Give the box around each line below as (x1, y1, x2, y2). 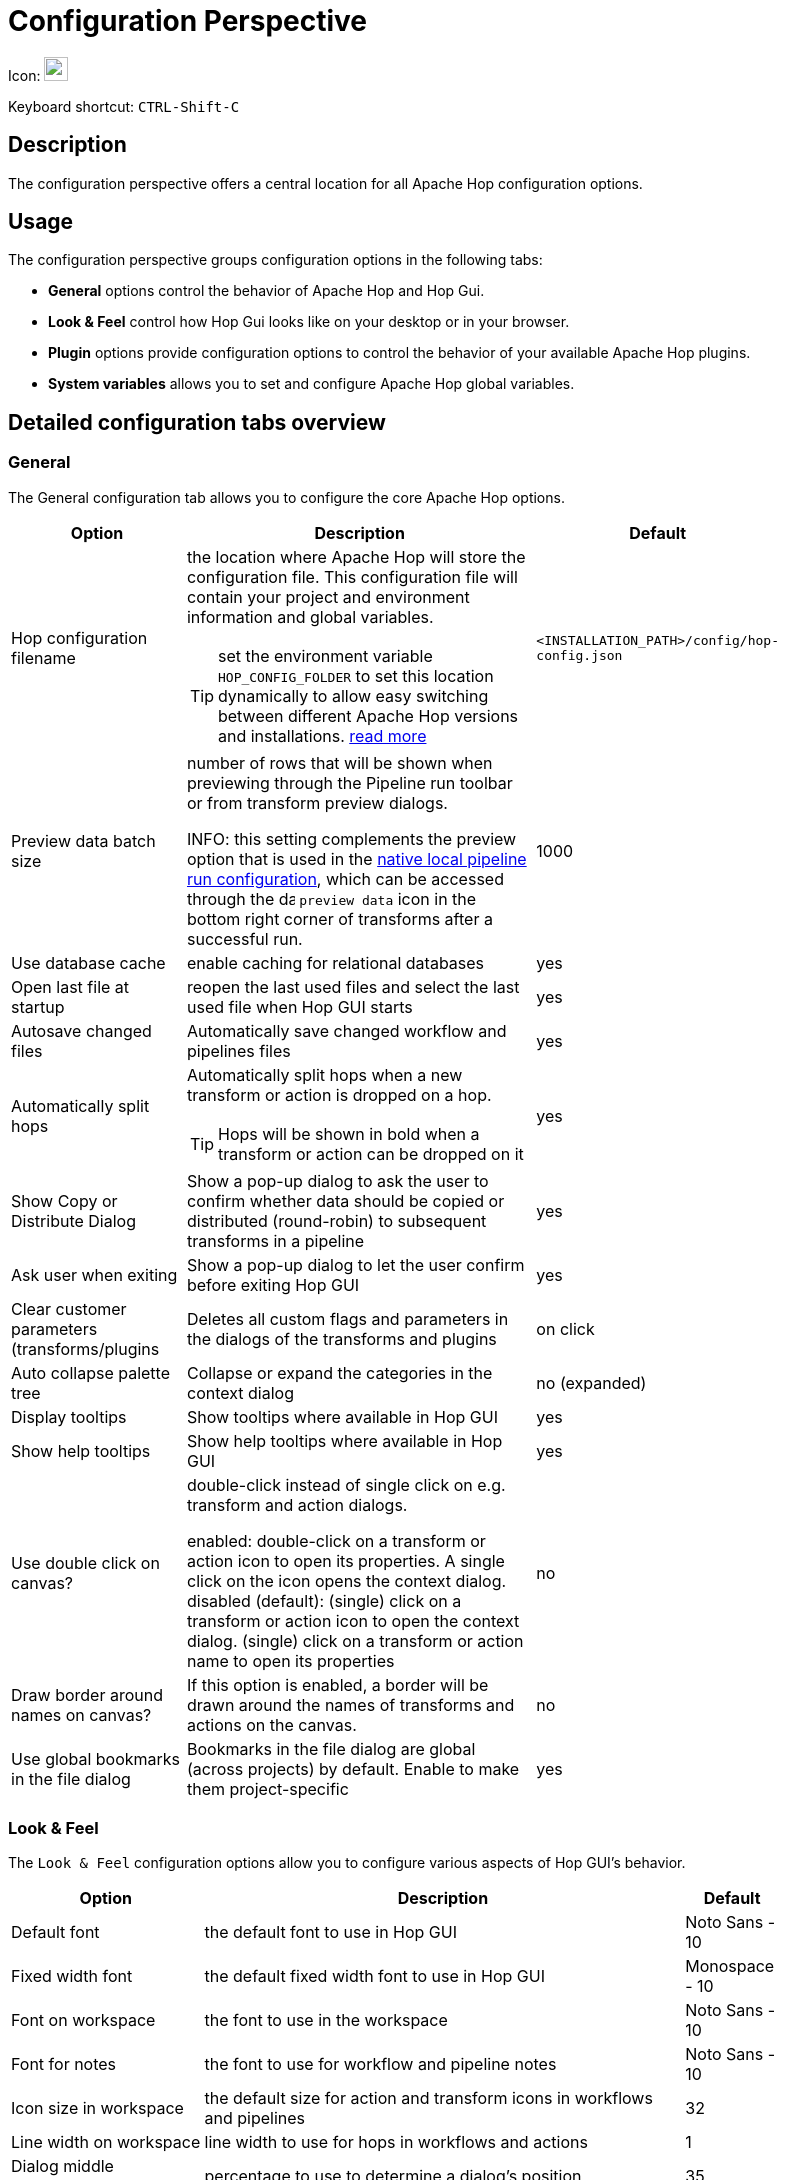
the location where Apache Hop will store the (186, 546, 526, 567)
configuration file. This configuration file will (186, 566, 518, 587)
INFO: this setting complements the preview (186, 828, 517, 849)
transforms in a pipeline (186, 1230, 365, 1251)
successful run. (186, 928, 303, 949)
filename (11, 647, 76, 668)
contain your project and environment (186, 586, 470, 607)
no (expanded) (536, 1372, 647, 1393)
